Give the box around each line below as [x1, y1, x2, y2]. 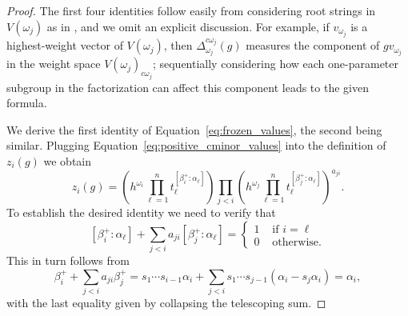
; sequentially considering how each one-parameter [152, 55, 399, 72]
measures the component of [246, 37, 380, 54]
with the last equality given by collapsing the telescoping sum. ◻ [6, 294, 326, 311]
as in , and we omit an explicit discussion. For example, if [46, 18, 330, 34]
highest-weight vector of [6, 37, 123, 54]
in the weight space [6, 55, 101, 72]
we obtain [43, 153, 92, 170]
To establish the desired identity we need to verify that [6, 204, 276, 221]
